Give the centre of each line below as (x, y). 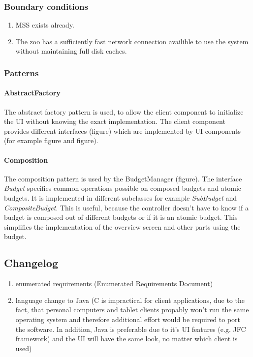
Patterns (21, 73)
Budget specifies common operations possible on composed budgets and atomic (123, 188)
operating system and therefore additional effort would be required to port (128, 319)
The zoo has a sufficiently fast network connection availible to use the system (132, 41)
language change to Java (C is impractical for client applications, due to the (130, 300)
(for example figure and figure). (51, 140)
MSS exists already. (45, 25)
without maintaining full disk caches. (71, 51)
